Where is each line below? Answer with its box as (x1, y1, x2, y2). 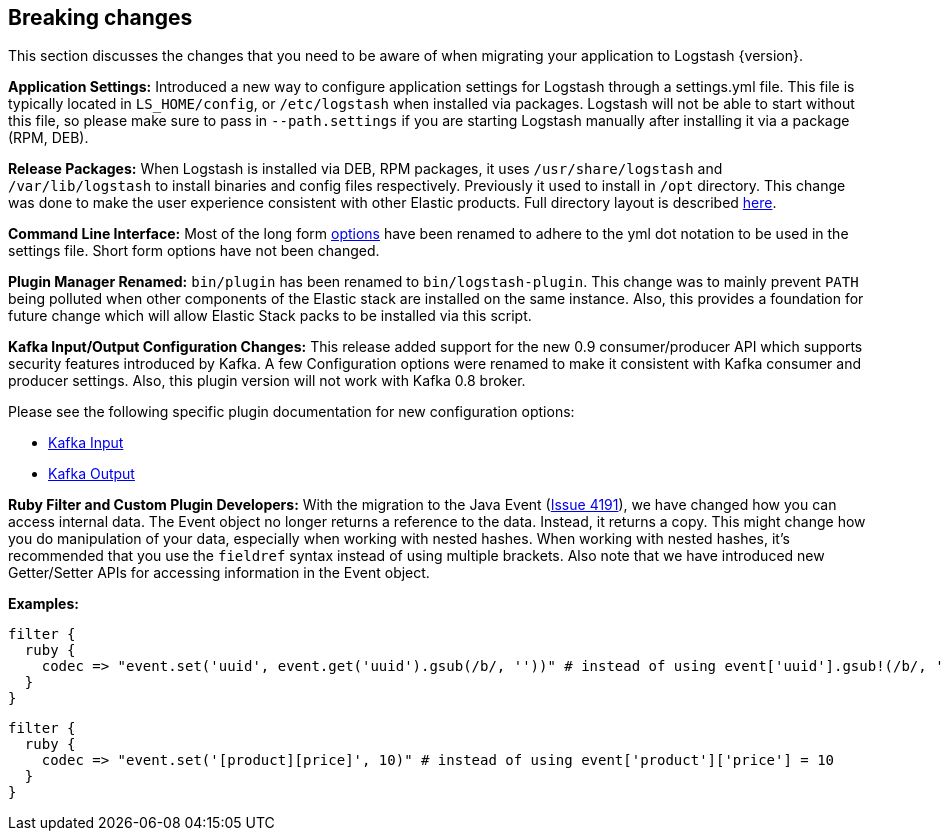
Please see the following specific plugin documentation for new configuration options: (8, 403, 575, 421)
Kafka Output (48, 465, 135, 483)
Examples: (8, 595, 79, 613)
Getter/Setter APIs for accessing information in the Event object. (8, 564, 430, 582)
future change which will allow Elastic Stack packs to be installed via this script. (8, 307, 532, 325)
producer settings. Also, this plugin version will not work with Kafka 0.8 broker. (8, 372, 526, 390)
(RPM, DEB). (8, 129, 89, 147)
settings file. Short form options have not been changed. (8, 242, 380, 260)
